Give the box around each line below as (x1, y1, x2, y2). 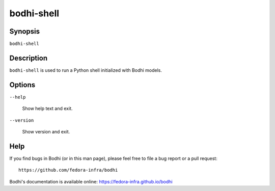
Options (9, 80, 36, 89)
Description (9, 53, 48, 62)
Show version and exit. (22, 129, 70, 135)
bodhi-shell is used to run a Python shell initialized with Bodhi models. (9, 67, 162, 73)
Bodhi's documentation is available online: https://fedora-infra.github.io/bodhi (9, 178, 173, 184)
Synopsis (9, 27, 40, 36)
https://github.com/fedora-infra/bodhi (18, 167, 118, 173)
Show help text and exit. (22, 105, 73, 112)
